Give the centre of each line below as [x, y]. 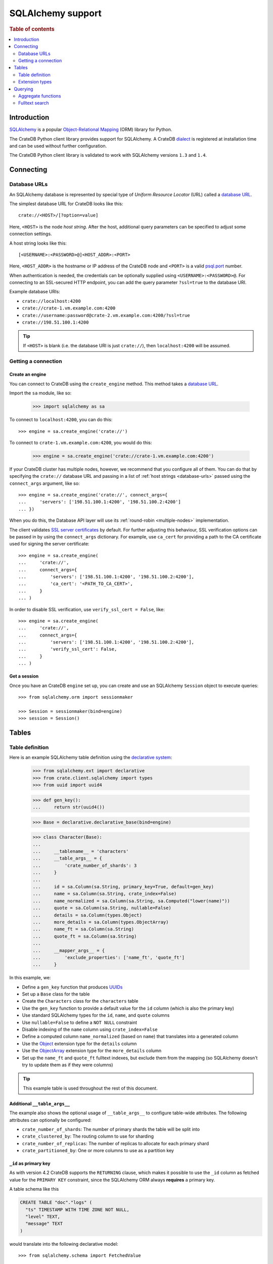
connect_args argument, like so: [45, 483]
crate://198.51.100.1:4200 [55, 323]
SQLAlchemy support [56, 13]
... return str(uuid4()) [69, 807]
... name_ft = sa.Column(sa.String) [83, 929]
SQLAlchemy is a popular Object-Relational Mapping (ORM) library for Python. [91, 129]
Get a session [24, 676]
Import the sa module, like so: [40, 393]
